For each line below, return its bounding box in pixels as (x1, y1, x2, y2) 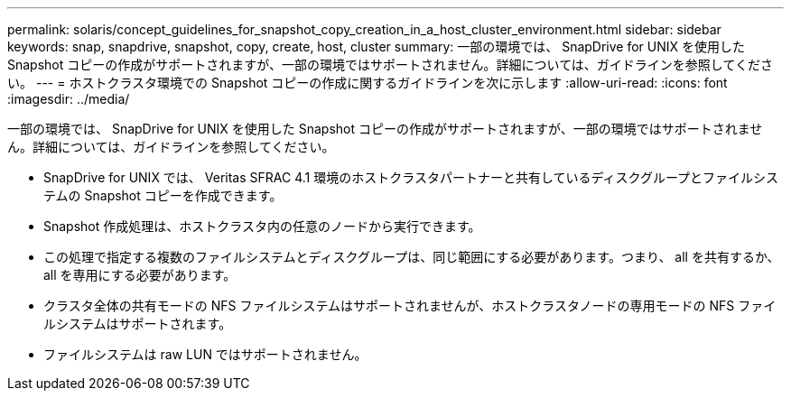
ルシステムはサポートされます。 (43, 316, 232, 331)
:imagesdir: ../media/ (7, 91, 130, 106)
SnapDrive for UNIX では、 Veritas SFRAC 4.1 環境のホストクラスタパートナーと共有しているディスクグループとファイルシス (43, 170, 779, 185)
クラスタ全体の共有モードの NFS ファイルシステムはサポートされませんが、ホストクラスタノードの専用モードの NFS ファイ (43, 298, 777, 313)
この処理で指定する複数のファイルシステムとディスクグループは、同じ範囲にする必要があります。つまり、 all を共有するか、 (43, 249, 780, 264)
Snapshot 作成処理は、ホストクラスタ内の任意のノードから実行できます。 (43, 218, 481, 234)
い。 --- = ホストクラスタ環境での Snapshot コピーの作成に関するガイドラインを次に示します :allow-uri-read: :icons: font (7, 75, 728, 90)
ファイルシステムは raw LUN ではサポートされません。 (43, 347, 368, 362)
